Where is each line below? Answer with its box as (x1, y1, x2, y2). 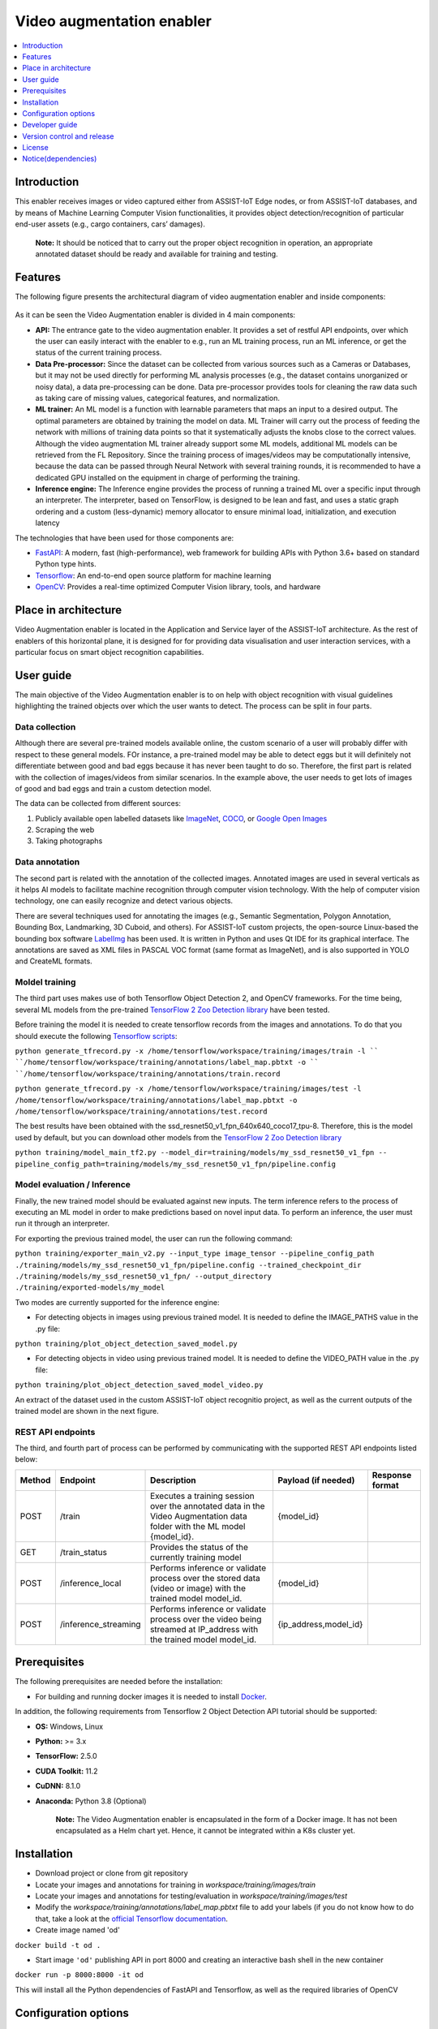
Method (19, 1474, 51, 1485)
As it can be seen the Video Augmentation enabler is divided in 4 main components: (15, 310, 296, 320)
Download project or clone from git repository (35, 1868, 188, 1878)
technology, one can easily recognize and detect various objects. (15, 896, 234, 906)
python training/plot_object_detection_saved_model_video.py (15, 1381, 264, 1389)
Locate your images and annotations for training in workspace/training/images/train (35, 1880, 316, 1889)
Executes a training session (150, 1490, 255, 1501)
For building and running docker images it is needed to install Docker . (35, 1691, 267, 1701)
